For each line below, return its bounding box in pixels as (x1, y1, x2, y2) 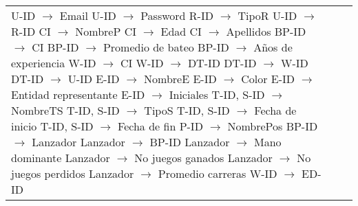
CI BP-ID (32, 39, 79, 55)
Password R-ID (140, 8, 213, 23)
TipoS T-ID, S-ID (144, 102, 230, 118)
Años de (253, 39, 293, 55)
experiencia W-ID (11, 55, 96, 71)
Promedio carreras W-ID (158, 165, 277, 181)
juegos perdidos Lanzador (11, 165, 134, 181)
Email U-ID (59, 8, 116, 23)
